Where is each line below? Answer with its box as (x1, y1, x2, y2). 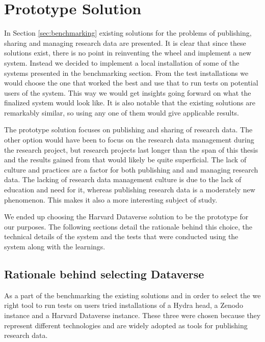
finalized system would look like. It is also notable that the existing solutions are (4, 97, 255, 108)
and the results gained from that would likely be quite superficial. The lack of (4, 154, 247, 165)
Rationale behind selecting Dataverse (4, 266, 204, 281)
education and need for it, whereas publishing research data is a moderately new (4, 184, 255, 195)
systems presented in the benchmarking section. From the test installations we (4, 67, 249, 78)
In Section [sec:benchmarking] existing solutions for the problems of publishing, (4, 27, 252, 38)
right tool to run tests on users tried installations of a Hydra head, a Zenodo (4, 300, 243, 310)
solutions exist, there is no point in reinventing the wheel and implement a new (4, 47, 251, 58)
